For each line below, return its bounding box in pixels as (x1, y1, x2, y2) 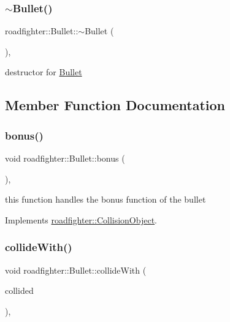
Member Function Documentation (5, 95, 226, 114)
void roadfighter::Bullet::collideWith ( (5, 263, 147, 276)
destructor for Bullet (5, 66, 82, 78)
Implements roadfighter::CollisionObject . (5, 213, 158, 226)
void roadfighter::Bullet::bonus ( (5, 152, 125, 164)
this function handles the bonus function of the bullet (5, 193, 206, 206)
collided (5, 284, 34, 297)
